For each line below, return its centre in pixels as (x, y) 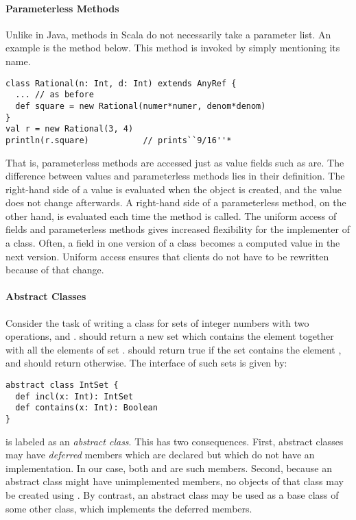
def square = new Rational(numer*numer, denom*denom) (141, 106)
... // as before (55, 95)
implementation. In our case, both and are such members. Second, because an (169, 468)
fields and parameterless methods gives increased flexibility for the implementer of (178, 229)
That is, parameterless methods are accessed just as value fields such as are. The (175, 162)
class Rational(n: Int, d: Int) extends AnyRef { (121, 83)
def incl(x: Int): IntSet (74, 396)
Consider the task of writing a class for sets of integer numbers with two (157, 322)
